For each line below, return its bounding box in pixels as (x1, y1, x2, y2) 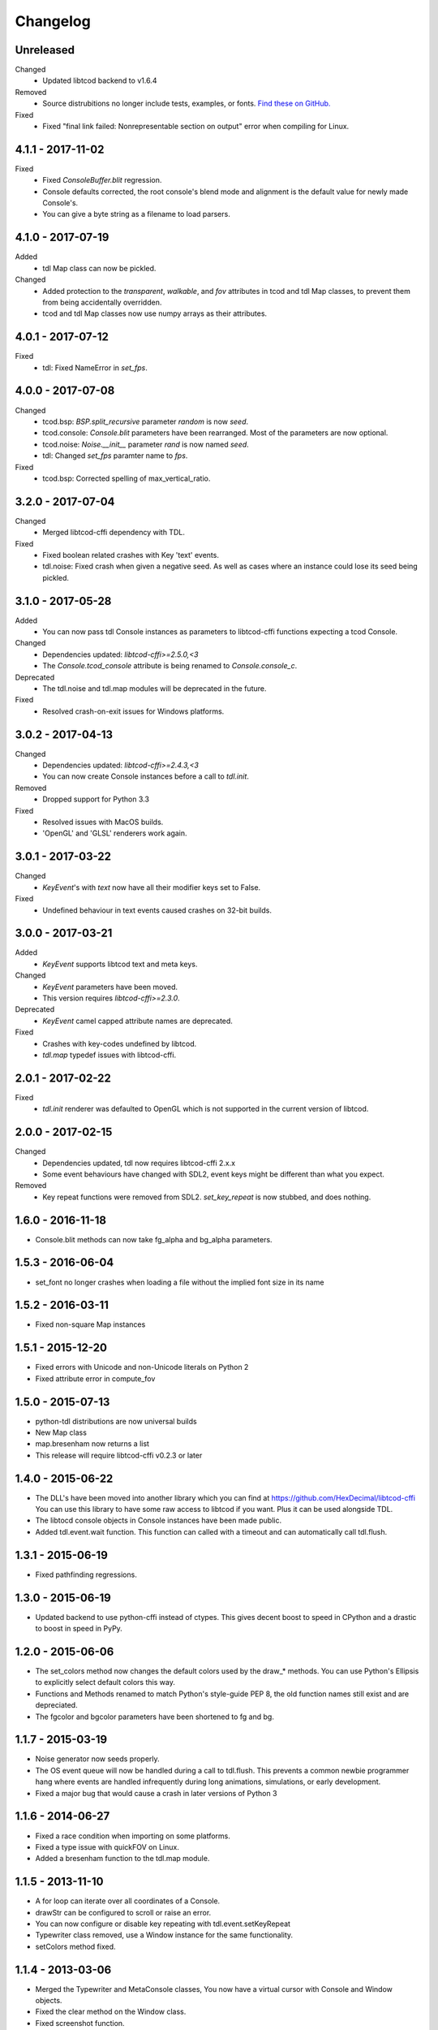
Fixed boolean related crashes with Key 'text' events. (42, 550, 219, 559)
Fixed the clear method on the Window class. (35, 2006, 187, 2017)
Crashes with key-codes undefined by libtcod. (42, 1039, 197, 1048)
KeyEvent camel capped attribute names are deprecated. (42, 1016, 233, 1026)
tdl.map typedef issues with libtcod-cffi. (42, 1050, 177, 1060)
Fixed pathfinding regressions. (35, 1570, 137, 1579)
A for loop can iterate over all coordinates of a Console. (35, 1896, 221, 1906)
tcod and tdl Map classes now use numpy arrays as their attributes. (42, 309, 268, 318)
